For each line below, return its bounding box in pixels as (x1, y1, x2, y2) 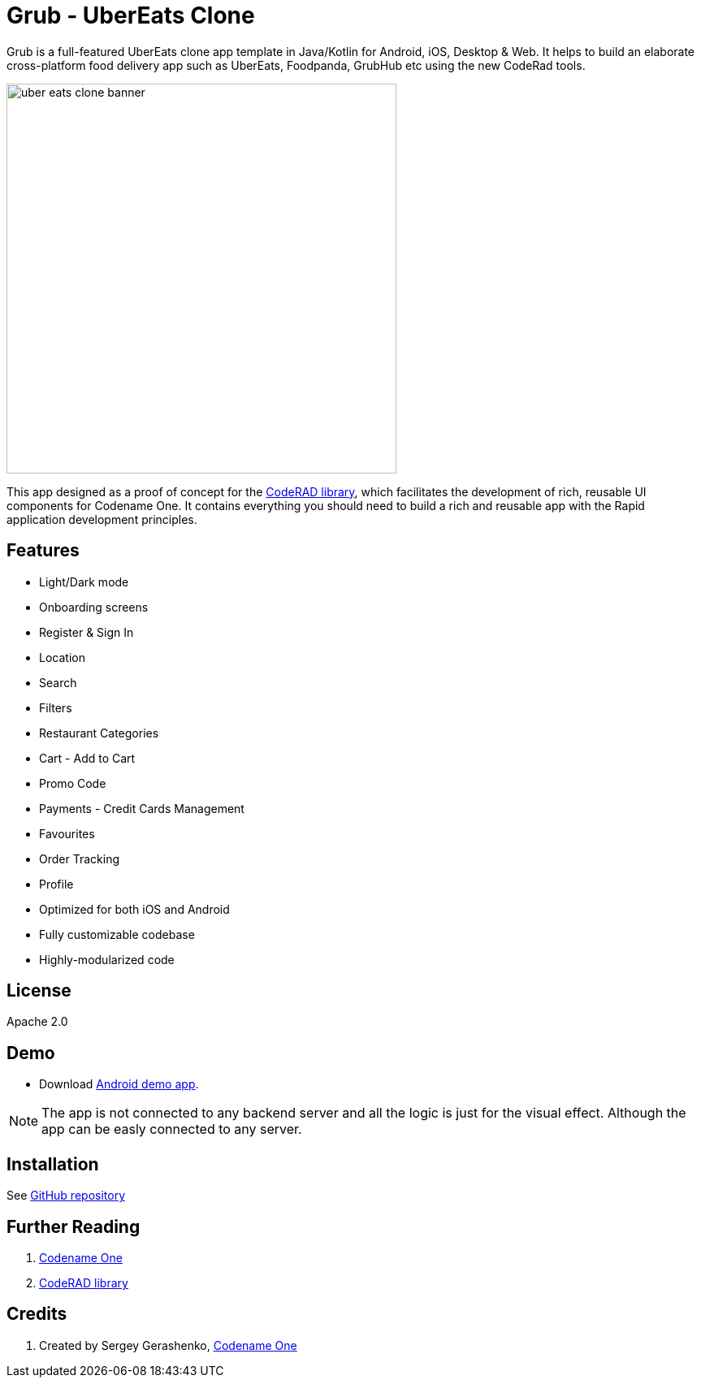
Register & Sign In (39, 625, 134, 639)
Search (39, 675, 77, 690)
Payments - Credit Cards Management (39, 801, 244, 815)
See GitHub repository (6, 1188, 126, 1203)
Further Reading (6, 1216, 141, 1237)
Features (6, 540, 80, 561)
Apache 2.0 (6, 1014, 68, 1029)
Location (39, 650, 85, 664)
